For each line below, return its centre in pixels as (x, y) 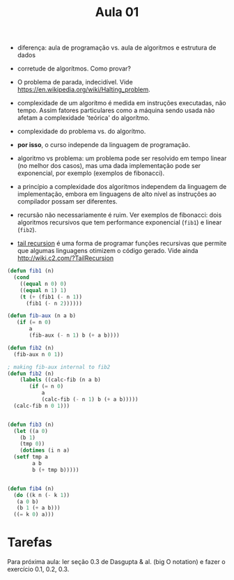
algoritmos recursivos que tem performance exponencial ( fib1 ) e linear (119, 222)
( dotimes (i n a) (45, 450)
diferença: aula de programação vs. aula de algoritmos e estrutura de (117, 48)
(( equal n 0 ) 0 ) (44, 284)
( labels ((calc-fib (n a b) (60, 380)
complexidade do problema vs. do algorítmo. (81, 131)
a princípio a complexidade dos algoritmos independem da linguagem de (122, 187)
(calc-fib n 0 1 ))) (42, 406)
